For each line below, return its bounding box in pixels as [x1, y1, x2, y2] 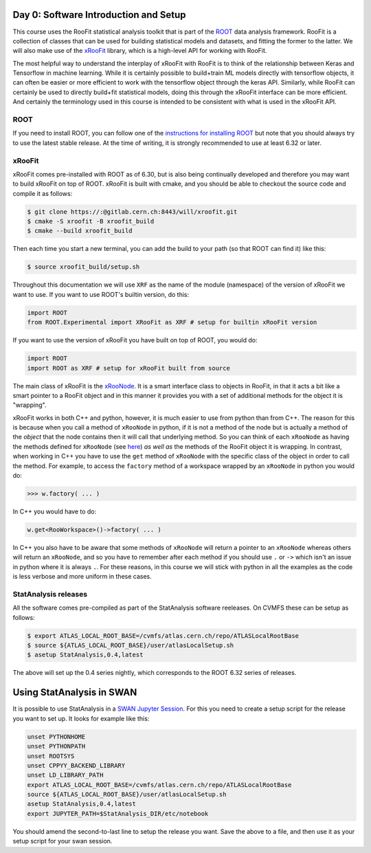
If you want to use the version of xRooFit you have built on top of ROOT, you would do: [12, 336, 258, 344]
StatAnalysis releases [12, 589, 88, 599]
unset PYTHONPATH [27, 742, 86, 751]
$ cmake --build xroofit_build [27, 227, 133, 235]
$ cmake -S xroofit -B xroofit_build [27, 217, 155, 225]
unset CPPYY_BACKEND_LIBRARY [27, 762, 126, 769]
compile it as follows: [12, 189, 73, 197]
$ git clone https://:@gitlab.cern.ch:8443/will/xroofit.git [27, 208, 238, 216]
